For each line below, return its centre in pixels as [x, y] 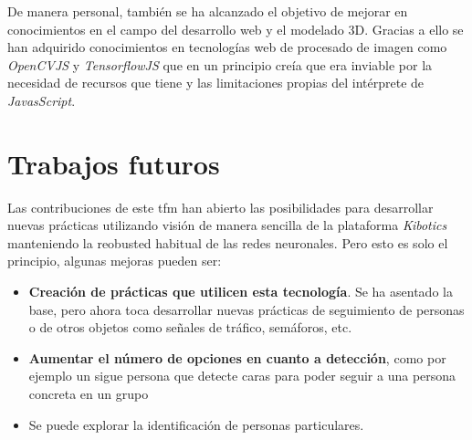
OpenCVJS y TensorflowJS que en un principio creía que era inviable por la [220, 64]
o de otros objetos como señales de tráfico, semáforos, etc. [190, 327]
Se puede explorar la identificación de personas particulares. [196, 424]
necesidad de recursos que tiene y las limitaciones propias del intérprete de [216, 83]
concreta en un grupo [89, 394]
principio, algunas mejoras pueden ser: [115, 261]
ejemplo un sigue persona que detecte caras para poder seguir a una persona [242, 376]
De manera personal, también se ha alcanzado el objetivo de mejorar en [208, 11]
